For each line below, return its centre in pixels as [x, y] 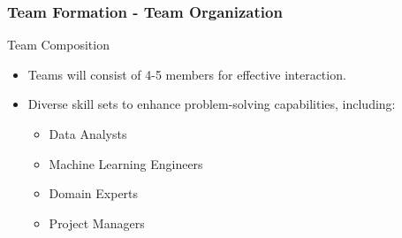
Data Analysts [88, 134]
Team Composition [58, 45]
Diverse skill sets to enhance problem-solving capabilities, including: [212, 104]
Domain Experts [94, 193]
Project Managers [97, 223]
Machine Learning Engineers [126, 163]
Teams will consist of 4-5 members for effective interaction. [187, 74]
